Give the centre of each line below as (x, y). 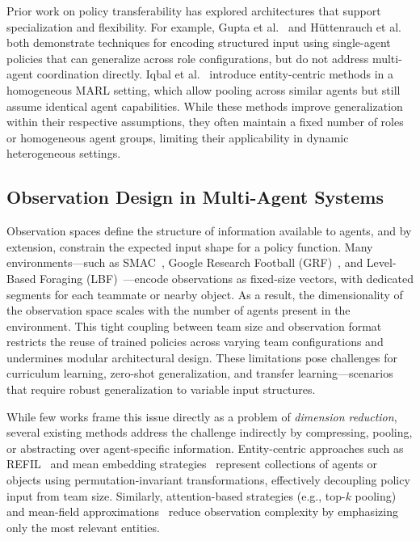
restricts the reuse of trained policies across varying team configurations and (195, 342)
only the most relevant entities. (83, 527)
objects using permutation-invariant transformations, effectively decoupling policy (208, 480)
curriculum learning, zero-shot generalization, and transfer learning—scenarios (200, 373)
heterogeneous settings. (64, 153)
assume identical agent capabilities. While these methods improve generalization (205, 106)
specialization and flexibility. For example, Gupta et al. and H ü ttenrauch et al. (204, 26)
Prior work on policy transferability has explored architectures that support (194, 11)
